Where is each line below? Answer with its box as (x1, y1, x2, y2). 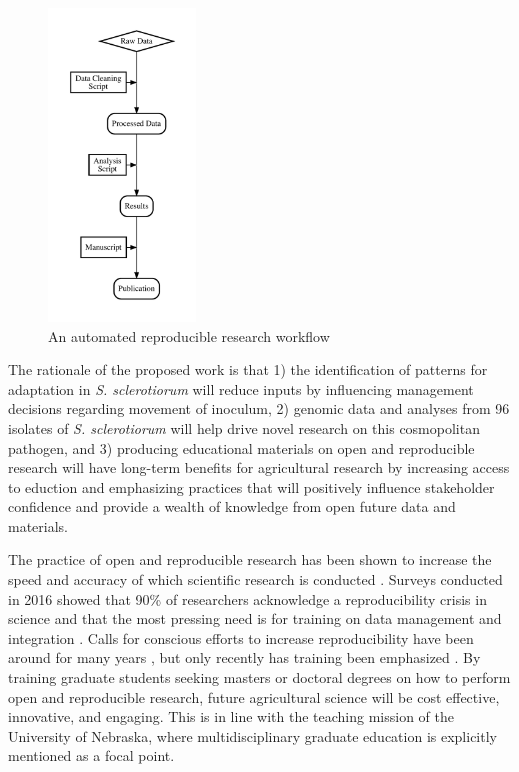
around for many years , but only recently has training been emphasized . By (8, 647, 481, 668)
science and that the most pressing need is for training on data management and (8, 608, 502, 629)
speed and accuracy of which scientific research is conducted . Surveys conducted (8, 569, 503, 590)
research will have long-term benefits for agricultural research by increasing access (8, 457, 510, 478)
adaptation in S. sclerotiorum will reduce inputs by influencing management (8, 378, 474, 399)
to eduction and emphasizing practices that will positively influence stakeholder (8, 476, 495, 497)
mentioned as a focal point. (8, 745, 175, 766)
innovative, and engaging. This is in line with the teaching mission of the (8, 706, 454, 727)
